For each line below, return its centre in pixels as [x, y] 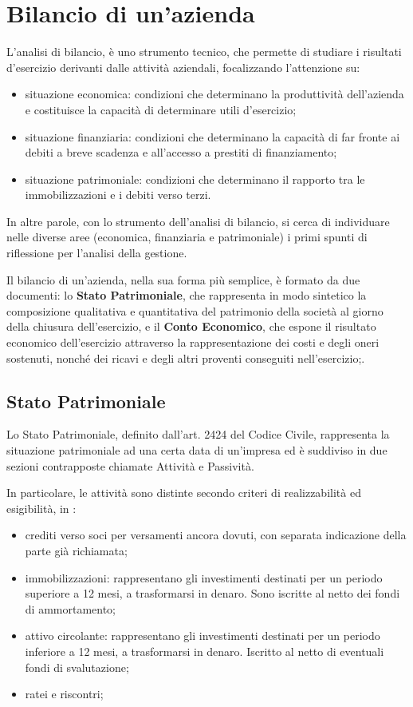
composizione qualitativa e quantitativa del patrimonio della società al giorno [195, 310]
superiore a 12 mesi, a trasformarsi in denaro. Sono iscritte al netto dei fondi [212, 593]
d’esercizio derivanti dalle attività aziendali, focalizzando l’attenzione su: [183, 67]
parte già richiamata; [76, 550]
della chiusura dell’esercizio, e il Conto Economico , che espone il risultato [191, 326]
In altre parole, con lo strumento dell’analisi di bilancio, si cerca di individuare [198, 221]
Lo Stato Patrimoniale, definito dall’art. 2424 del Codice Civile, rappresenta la [198, 434]
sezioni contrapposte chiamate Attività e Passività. [130, 465]
